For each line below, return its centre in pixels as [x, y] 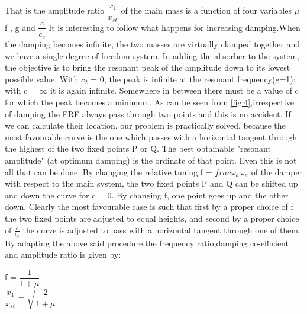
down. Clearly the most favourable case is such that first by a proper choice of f [149, 206]
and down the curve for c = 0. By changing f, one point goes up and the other [147, 195]
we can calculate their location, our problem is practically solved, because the [145, 125]
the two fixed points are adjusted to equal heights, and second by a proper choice [152, 218]
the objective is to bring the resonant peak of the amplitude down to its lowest [148, 67]
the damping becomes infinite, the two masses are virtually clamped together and [152, 44]
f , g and [20, 27]
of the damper [277, 172]
